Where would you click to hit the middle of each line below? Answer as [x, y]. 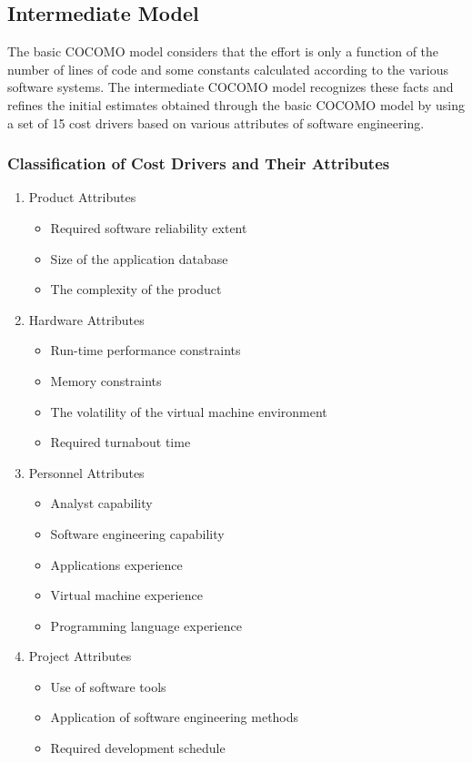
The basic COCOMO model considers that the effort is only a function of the [223, 51]
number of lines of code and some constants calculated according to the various [228, 69]
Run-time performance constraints [146, 350]
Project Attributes [80, 656]
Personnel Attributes [86, 472]
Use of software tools [108, 686]
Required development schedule [138, 748]
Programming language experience [146, 625]
